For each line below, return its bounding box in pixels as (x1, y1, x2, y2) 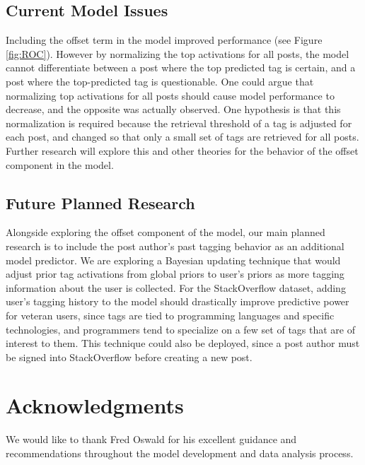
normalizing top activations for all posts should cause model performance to (6, 88, 335, 102)
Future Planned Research (6, 192, 195, 213)
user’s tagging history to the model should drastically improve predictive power (6, 294, 349, 309)
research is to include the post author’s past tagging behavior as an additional (6, 238, 344, 253)
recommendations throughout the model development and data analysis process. (6, 446, 354, 460)
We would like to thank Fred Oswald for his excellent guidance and (6, 432, 297, 447)
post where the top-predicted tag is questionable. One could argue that (6, 73, 314, 88)
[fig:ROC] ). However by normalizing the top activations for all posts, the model (6, 46, 349, 61)
